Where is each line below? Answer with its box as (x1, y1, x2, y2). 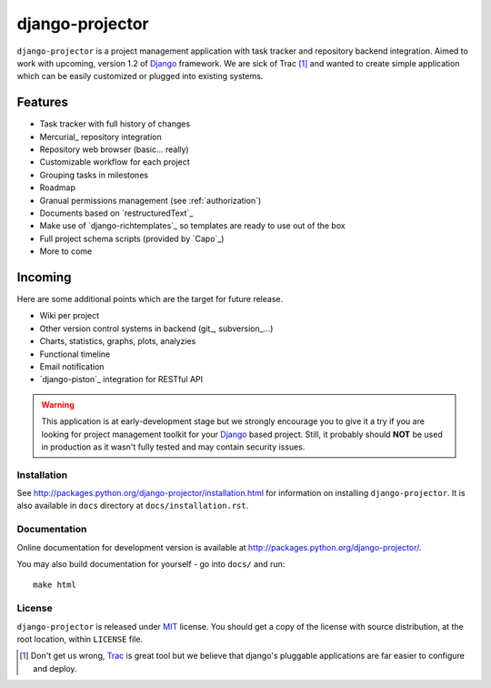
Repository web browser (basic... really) (39, 144, 190, 155)
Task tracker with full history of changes (39, 118, 191, 129)
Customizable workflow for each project (39, 157, 190, 167)
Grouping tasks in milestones (39, 169, 149, 180)
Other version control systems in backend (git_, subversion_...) (39, 323, 274, 334)
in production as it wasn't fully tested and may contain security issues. (41, 441, 306, 452)
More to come (39, 246, 93, 257)
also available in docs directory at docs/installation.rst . (16, 501, 249, 511)
